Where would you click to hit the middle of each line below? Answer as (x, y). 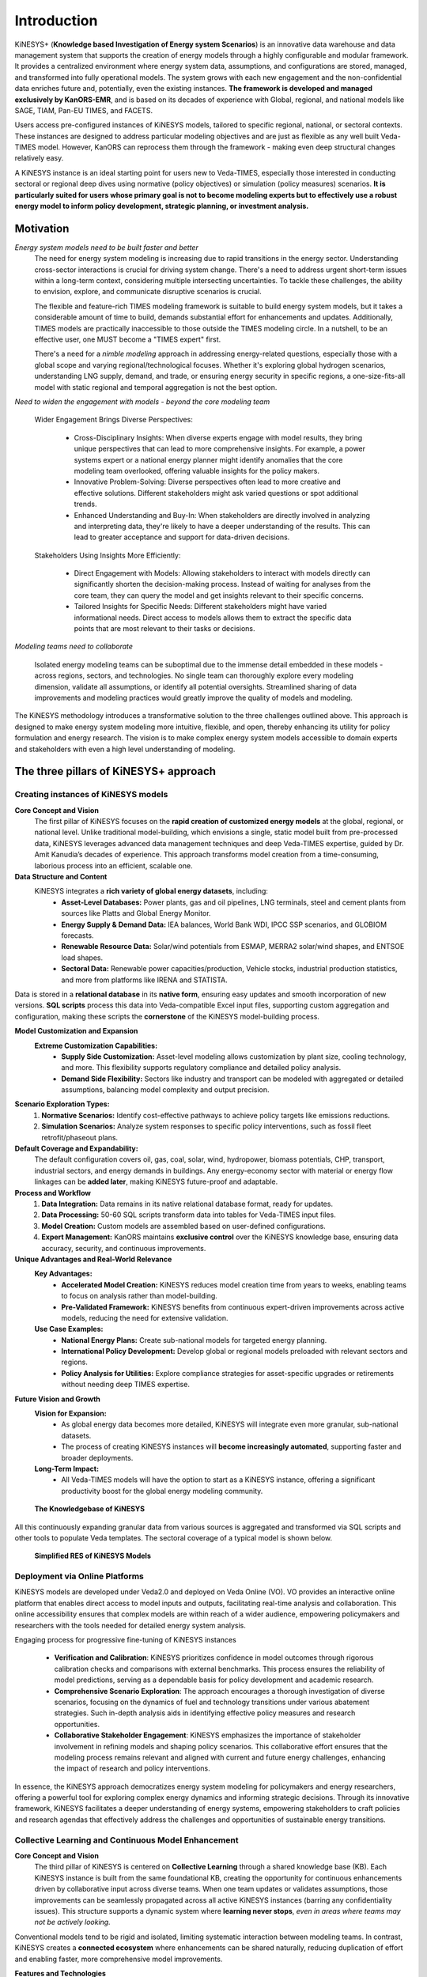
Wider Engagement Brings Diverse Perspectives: (113, 420)
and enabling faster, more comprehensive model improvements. (119, 1959)
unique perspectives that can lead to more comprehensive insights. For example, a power (220, 449)
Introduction (56, 21)
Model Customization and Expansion (76, 1031)
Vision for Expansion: (70, 1414)
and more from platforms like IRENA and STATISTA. (145, 980)
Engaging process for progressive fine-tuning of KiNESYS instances (125, 1640)
